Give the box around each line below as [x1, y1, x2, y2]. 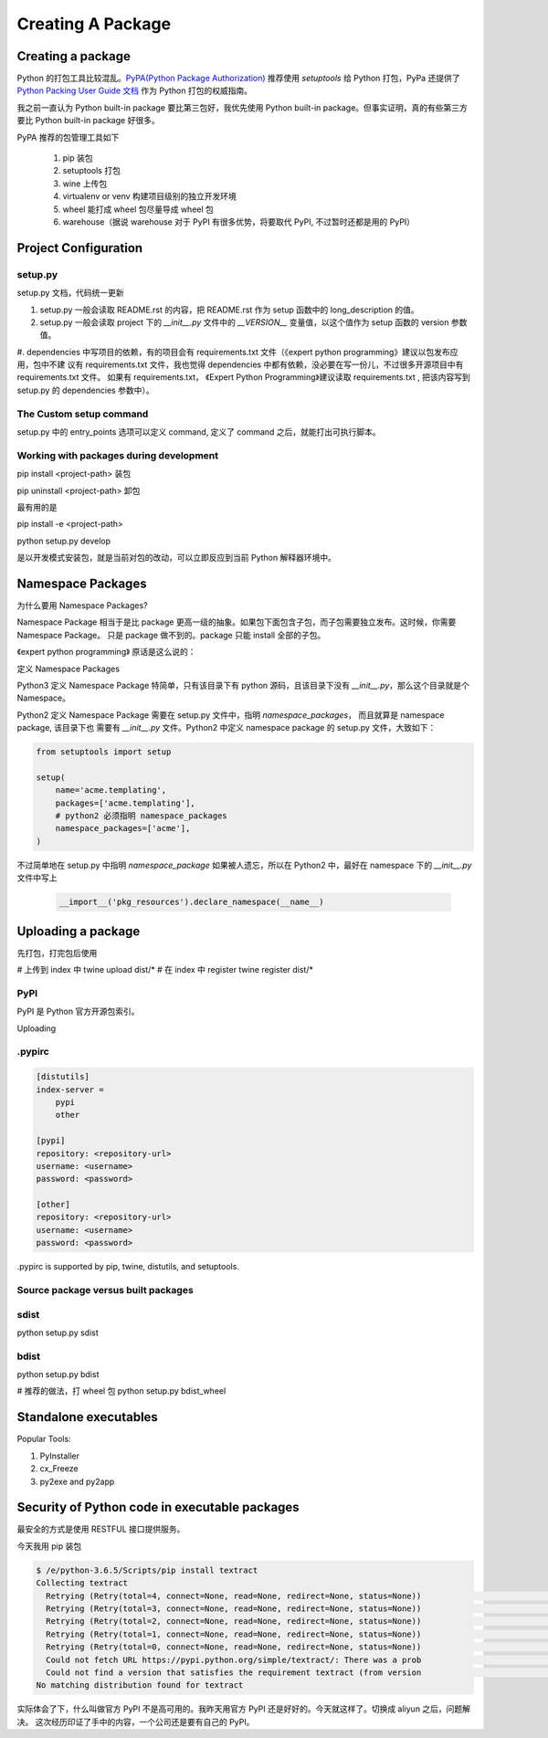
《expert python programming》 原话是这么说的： [16, 647, 196, 658]
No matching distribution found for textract [36, 1680, 244, 1691]
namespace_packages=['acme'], [55, 823, 191, 834]
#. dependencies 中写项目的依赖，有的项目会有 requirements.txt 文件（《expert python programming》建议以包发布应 [16, 346, 458, 357]
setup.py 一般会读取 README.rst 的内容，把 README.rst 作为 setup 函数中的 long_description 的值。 [39, 304, 419, 315]
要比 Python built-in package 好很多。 [16, 115, 160, 126]
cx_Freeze [39, 1463, 79, 1474]
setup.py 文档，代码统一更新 [16, 288, 125, 299]
